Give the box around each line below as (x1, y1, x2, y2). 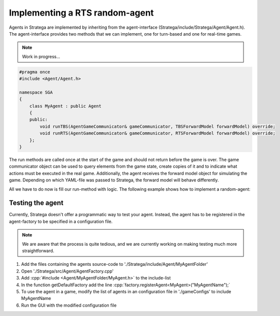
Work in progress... (22, 54, 60, 59)
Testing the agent (9, 199, 64, 207)
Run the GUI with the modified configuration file (21, 302, 117, 308)
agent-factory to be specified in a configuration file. (9, 218, 113, 224)
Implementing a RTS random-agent (9, 7, 154, 18)
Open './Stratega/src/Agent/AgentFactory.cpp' (21, 268, 114, 274)
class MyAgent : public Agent (29, 103, 102, 109)
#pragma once (19, 69, 51, 75)
